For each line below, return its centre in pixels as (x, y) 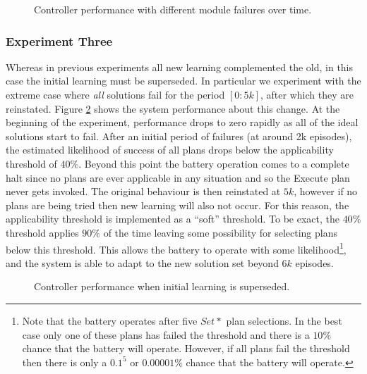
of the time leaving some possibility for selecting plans (221, 232)
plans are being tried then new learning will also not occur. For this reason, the (178, 205)
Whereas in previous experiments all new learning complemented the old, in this (180, 67)
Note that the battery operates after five (110, 320)
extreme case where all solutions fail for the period (115, 94)
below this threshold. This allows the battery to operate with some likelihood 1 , (176, 248)
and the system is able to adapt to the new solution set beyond (142, 262)
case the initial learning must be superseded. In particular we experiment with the (183, 81)
